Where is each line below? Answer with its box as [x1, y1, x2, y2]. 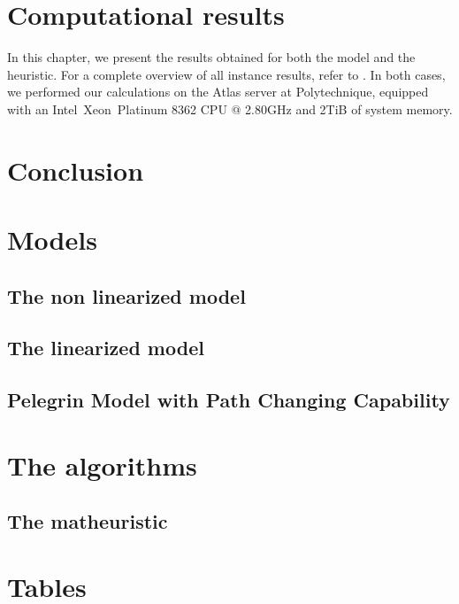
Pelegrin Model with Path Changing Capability [7, 386, 450, 414]
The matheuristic [7, 507, 168, 535]
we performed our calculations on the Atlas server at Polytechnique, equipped [7, 82, 429, 101]
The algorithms [7, 446, 197, 483]
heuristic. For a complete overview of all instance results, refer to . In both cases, [7, 65, 446, 83]
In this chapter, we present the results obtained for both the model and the [7, 48, 416, 66]
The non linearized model [7, 282, 246, 309]
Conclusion [7, 151, 144, 188]
